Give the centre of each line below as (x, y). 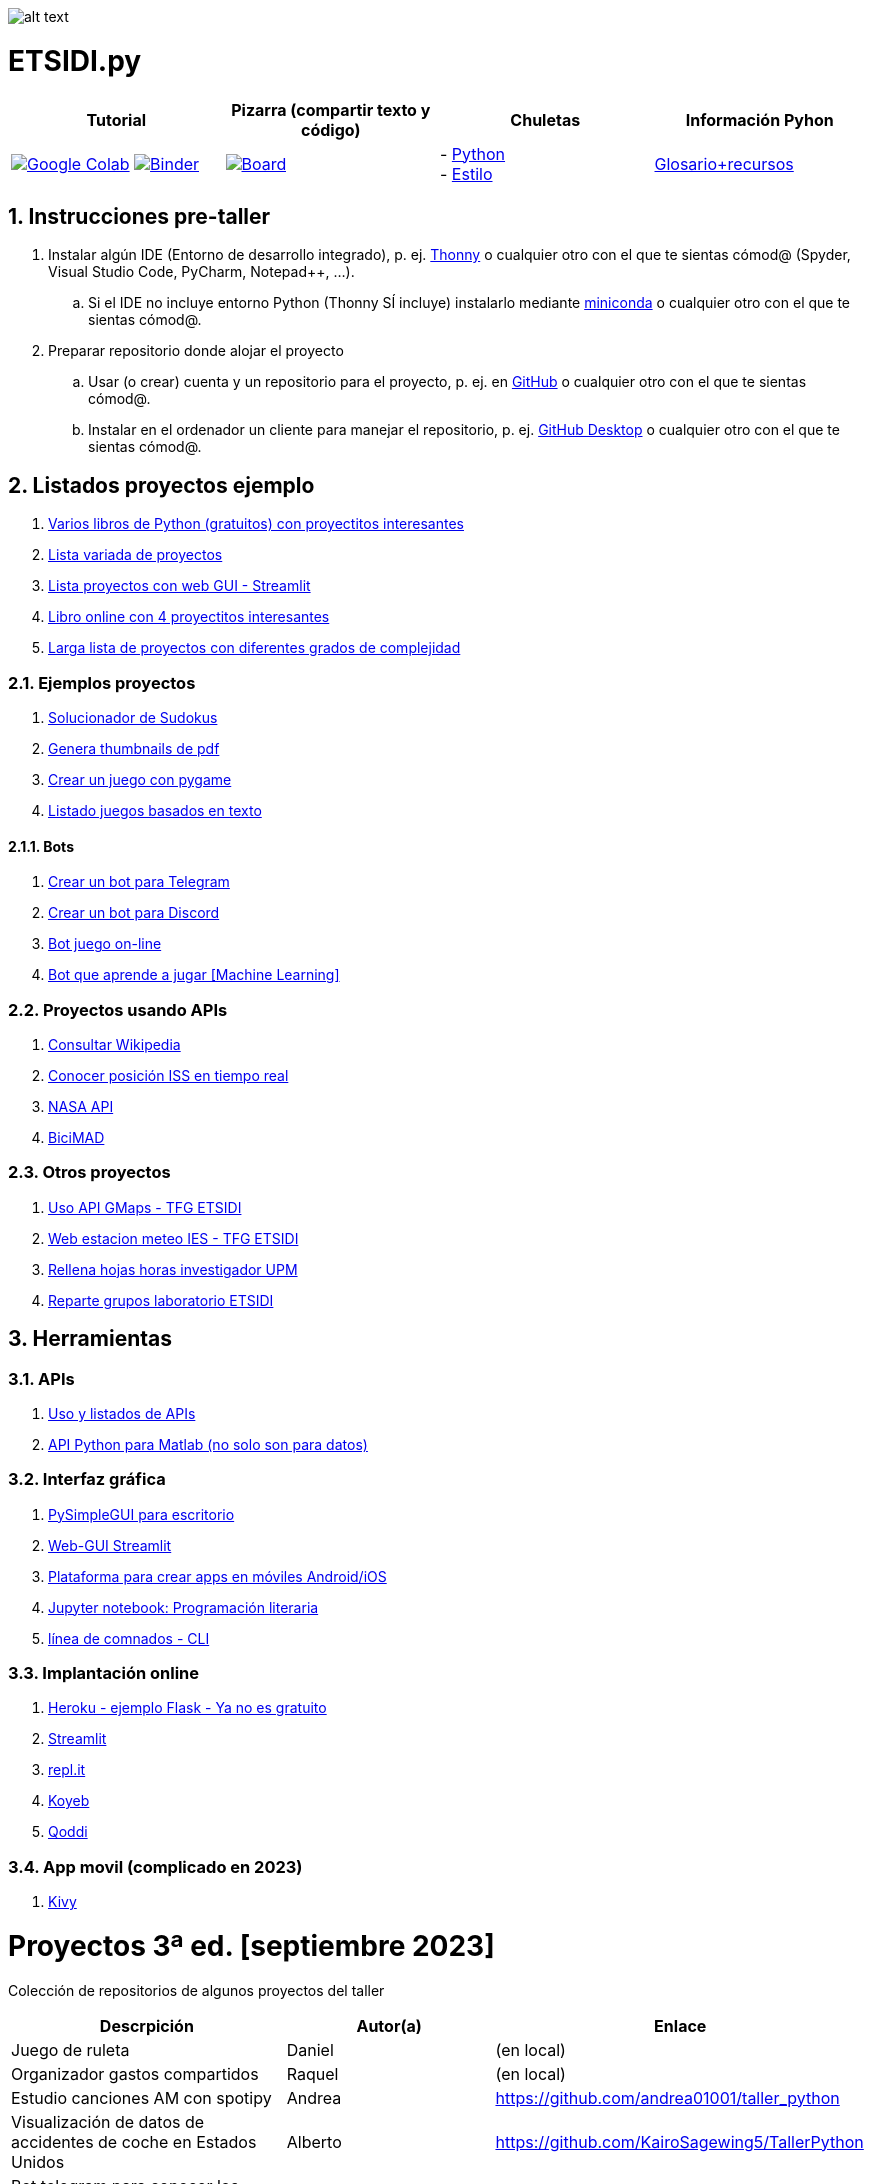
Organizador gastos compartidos (135, 2073)
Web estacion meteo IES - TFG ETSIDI (173, 1238)
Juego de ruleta (70, 2049)
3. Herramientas (90, 1339)
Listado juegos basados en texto (155, 810)
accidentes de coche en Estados (134, 2141)
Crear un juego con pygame (140, 779)
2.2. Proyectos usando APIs (118, 1009)
